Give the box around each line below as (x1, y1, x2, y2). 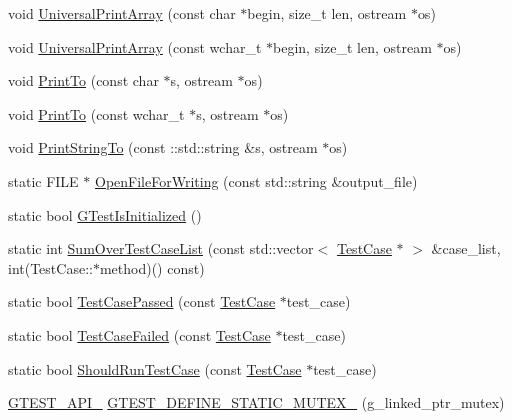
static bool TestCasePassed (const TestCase (8, 291, 276, 312)
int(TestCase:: (8, 257, 93, 278)
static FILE (8, 170, 79, 191)
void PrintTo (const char (8, 70, 159, 91)
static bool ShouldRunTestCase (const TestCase (8, 358, 302, 379)
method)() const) (99, 257, 205, 278)
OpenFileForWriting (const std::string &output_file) (95, 170, 418, 191)
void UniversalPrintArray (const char (8, 3, 236, 23)
